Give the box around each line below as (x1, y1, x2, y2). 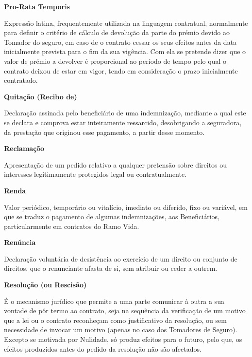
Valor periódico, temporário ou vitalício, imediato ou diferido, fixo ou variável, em (4, 202, 248, 212)
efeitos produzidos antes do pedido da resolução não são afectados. (4, 343, 202, 354)
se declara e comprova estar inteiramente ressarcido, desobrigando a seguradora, (4, 117, 242, 127)
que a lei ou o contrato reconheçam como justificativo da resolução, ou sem (4, 315, 227, 325)
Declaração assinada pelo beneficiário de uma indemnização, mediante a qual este (4, 108, 246, 118)
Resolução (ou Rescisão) (4, 280, 87, 290)
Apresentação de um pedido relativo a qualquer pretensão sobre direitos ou (4, 159, 227, 169)
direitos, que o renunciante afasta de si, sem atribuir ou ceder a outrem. (4, 263, 218, 273)
